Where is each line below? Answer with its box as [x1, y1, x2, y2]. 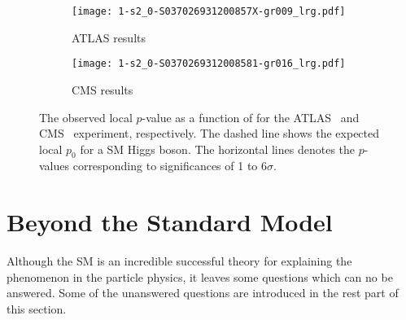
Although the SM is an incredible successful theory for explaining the [7, 252, 352, 270]
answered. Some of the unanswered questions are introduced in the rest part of [7, 284, 399, 301]
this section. [7, 300, 67, 317]
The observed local [39, 108, 133, 125]
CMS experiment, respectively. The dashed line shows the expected [39, 125, 380, 142]
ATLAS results [72, 28, 146, 46]
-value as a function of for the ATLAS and [142, 108, 360, 125]
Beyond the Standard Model [7, 205, 333, 239]
